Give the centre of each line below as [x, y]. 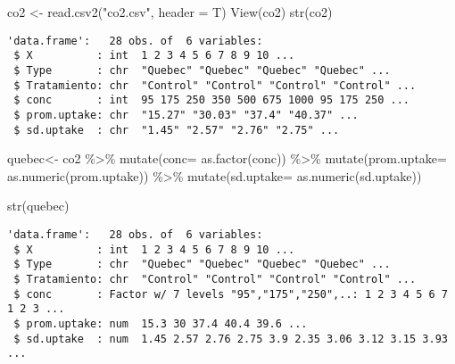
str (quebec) [38, 206]
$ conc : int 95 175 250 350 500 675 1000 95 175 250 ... [212, 100]
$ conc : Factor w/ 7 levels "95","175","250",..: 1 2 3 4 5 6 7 [231, 294]
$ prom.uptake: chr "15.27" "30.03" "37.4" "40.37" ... [186, 115]
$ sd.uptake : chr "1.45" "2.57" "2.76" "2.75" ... [177, 130]
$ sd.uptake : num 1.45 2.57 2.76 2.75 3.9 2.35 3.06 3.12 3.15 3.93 [231, 339]
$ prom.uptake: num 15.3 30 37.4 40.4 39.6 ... [161, 323]
